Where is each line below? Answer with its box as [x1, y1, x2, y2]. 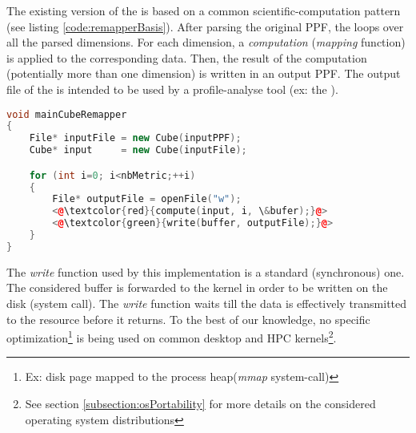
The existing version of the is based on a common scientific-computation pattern [6, 2, 401, 18]
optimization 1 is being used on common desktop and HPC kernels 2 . [6, 327, 337, 346]
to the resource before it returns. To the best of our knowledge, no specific [6, 310, 370, 327]
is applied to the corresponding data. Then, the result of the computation [6, 49, 367, 66]
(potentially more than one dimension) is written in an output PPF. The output [6, 65, 401, 82]
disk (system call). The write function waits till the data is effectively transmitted [6, 295, 407, 312]
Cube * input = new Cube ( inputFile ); [29, 144, 247, 156]
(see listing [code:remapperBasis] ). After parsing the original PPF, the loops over [6, 18, 404, 34]
